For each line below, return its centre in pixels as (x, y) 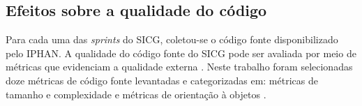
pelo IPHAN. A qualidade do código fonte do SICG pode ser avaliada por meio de (181, 53)
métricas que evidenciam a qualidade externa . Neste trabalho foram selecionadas (179, 67)
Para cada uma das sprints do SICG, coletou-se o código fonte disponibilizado (172, 39)
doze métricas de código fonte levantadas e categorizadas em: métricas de (162, 80)
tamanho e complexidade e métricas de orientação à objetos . (136, 94)
